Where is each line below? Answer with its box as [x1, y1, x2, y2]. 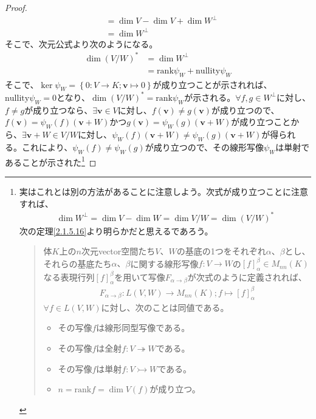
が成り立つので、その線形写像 [145, 140, 264, 153]
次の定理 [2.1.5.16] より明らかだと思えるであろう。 [19, 224, 213, 237]
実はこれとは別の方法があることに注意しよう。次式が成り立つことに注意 [19, 185, 308, 197]
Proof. [5, 1, 27, 13]
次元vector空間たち [81, 245, 156, 257]
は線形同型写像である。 [96, 321, 190, 334]
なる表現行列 [43, 270, 95, 283]
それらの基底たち [43, 257, 112, 270]
